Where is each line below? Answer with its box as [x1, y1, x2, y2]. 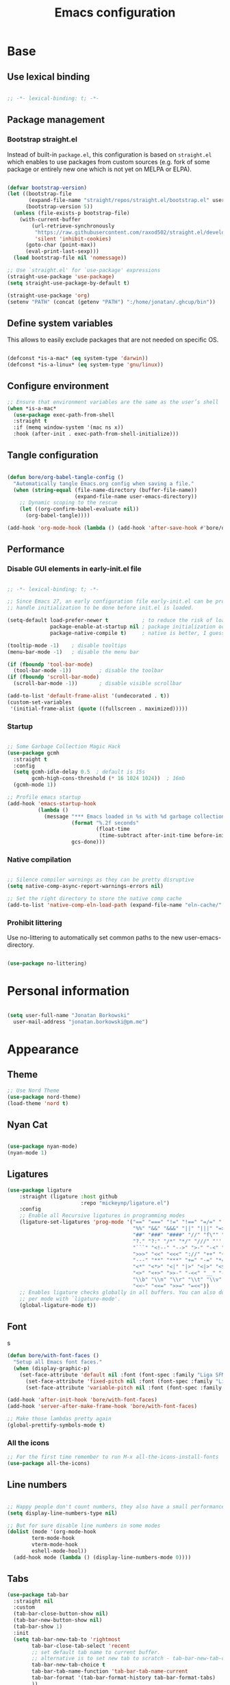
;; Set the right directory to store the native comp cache [7, 895, 183, 902]
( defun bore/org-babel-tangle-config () [7, 473, 125, 480]
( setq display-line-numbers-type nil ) [7, 1510, 118, 1517]
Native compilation [7, 855, 72, 864]
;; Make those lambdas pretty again [7, 1416, 112, 1422]
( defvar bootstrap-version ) [7, 184, 88, 191]
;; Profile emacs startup [7, 794, 81, 801]
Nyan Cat [7, 1119, 48, 1130]
